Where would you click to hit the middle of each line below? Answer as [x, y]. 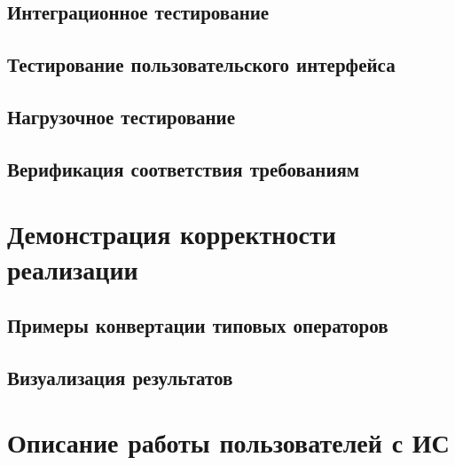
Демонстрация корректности [172, 234]
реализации [73, 268]
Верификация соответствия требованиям [184, 168]
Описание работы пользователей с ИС [228, 442]
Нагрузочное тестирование [121, 116]
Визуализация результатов [120, 377]
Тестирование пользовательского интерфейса [201, 64]
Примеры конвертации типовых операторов [198, 325]
